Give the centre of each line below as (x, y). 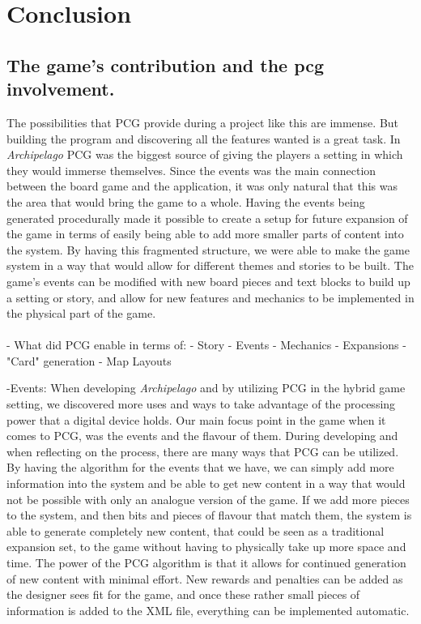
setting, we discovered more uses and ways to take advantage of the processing (201, 404)
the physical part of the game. (81, 313)
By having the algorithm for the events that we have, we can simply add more (200, 467)
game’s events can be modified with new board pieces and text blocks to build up (208, 281)
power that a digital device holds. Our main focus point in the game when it (196, 419)
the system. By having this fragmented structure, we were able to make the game (208, 249)
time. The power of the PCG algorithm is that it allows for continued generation (206, 562)
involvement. (61, 89)
